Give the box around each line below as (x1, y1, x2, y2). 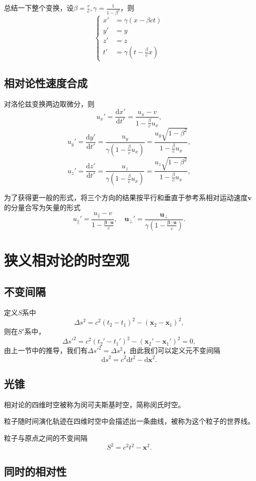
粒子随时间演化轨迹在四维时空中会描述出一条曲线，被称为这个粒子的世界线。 (4, 416, 255, 426)
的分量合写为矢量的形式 (4, 202, 81, 212)
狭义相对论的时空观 (4, 249, 130, 270)
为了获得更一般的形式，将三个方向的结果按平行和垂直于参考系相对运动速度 (4, 192, 248, 203)
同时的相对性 (4, 464, 67, 479)
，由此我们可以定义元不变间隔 (122, 345, 220, 356)
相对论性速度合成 (4, 75, 87, 90)
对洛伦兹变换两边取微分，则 (4, 98, 94, 109)
